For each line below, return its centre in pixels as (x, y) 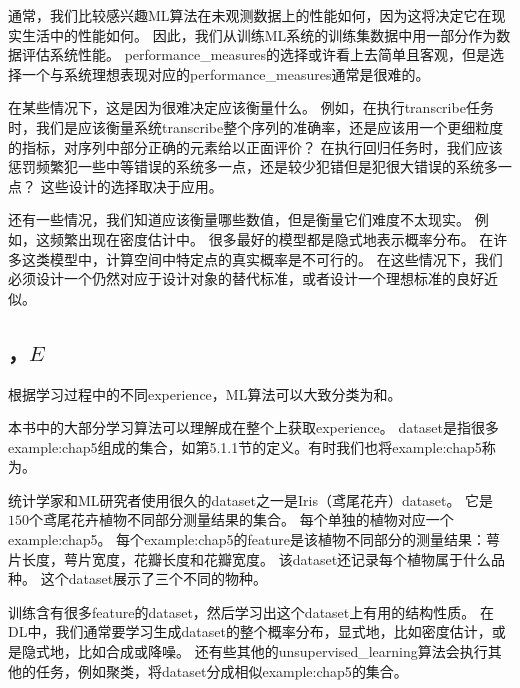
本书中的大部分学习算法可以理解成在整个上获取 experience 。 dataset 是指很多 (253, 427)
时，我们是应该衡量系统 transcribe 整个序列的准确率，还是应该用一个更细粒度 (256, 126)
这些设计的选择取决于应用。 (131, 185)
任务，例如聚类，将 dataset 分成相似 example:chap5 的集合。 (221, 670)
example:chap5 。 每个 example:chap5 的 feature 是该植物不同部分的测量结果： (247, 539)
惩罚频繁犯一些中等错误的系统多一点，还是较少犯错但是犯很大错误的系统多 (253, 166)
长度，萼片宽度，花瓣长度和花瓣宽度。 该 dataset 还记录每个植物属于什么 (256, 558)
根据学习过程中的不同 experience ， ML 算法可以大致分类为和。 (205, 393)
